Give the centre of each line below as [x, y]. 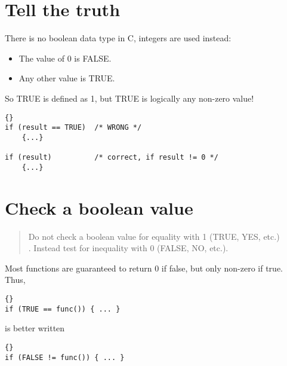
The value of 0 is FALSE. [65, 58]
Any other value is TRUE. [67, 78]
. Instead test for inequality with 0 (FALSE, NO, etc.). [128, 248]
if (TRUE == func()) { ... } [63, 309]
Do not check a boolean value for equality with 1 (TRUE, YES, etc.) [154, 236]
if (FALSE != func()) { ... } [65, 357]
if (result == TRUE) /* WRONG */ [73, 128]
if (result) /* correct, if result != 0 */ [112, 158]
